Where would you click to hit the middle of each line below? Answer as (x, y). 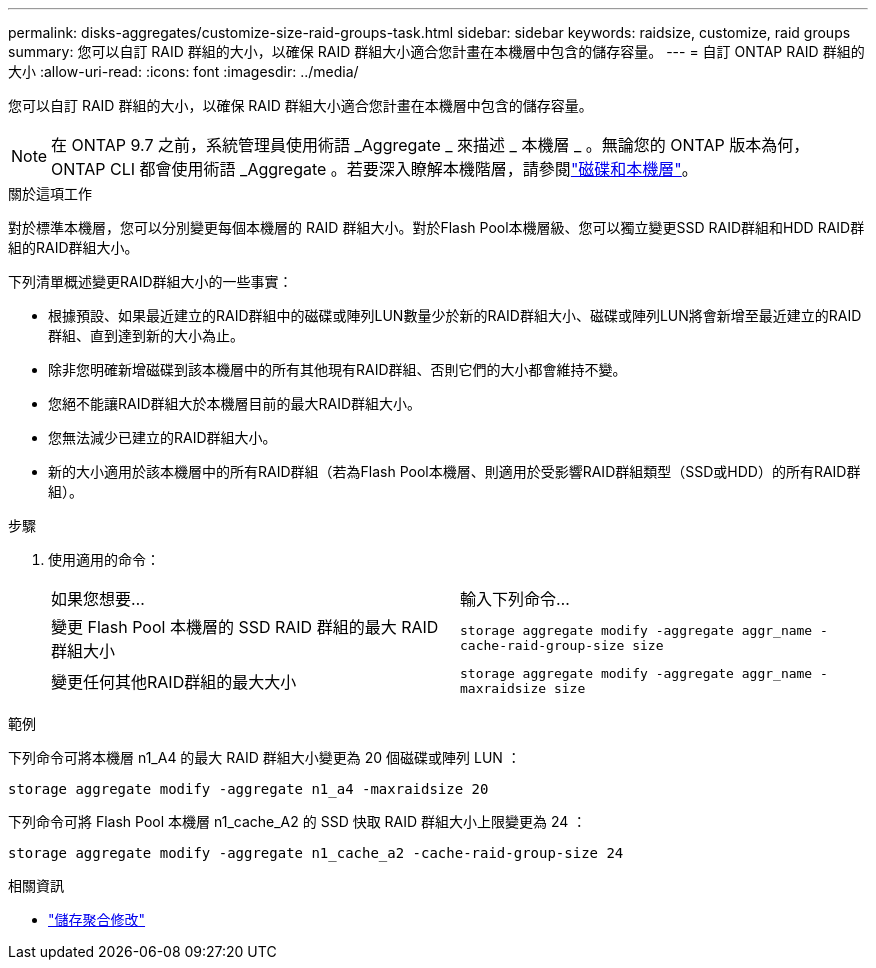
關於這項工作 (50, 193)
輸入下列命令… (515, 599)
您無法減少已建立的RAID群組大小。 (162, 437)
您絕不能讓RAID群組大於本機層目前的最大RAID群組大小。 (235, 403)
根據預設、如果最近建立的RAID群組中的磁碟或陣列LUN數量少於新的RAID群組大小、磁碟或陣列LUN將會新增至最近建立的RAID (455, 315)
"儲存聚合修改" (97, 919)
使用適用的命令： (104, 559)
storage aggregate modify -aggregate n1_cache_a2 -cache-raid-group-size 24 (316, 853)
